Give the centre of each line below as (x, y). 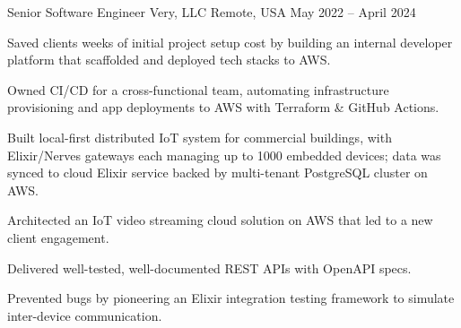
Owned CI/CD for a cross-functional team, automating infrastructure (198, 89)
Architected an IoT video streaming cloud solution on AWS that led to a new (220, 220)
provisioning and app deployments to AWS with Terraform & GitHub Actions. (223, 107)
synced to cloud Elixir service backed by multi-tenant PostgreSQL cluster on (217, 173)
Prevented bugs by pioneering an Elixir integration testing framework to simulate (231, 298)
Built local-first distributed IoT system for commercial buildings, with (200, 137)
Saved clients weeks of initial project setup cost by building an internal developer (230, 42)
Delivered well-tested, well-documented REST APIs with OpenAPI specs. (209, 268)
